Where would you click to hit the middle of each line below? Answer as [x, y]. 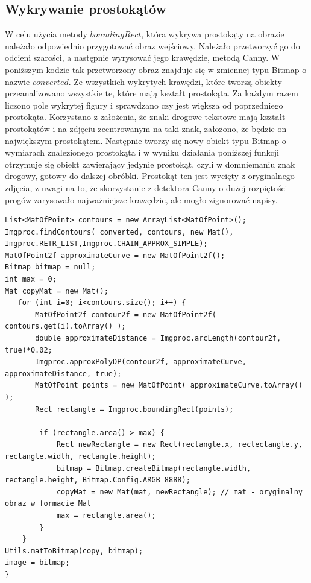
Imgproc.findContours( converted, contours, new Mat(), [119, 232]
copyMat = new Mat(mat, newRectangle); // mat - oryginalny [179, 492]
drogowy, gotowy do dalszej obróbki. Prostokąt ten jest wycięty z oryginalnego [150, 176]
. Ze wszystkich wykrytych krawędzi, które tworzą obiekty [175, 81]
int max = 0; [31, 279]
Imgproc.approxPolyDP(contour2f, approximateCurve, [141, 362]
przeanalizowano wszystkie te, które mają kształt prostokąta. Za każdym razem [152, 93]
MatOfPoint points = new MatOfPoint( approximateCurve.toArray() [169, 386]
